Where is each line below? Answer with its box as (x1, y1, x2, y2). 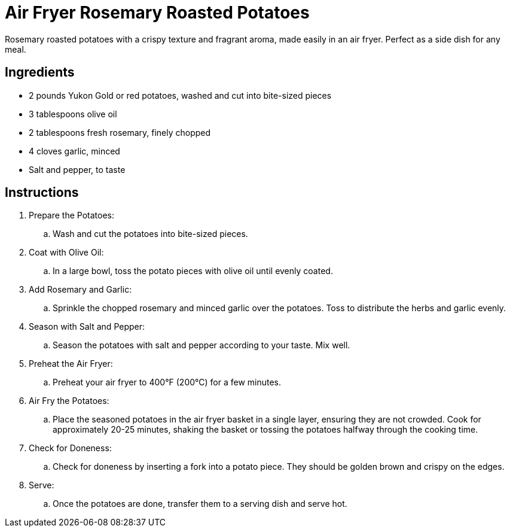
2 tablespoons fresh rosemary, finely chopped (29, 127, 211, 138)
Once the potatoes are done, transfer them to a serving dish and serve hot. (53, 498, 347, 509)
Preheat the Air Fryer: (29, 358, 113, 369)
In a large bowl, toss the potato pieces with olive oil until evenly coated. (53, 266, 333, 276)
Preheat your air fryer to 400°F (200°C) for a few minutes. (53, 377, 282, 388)
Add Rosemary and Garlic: (29, 284, 132, 295)
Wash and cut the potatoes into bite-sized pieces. (53, 229, 248, 239)
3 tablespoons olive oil (29, 108, 117, 119)
